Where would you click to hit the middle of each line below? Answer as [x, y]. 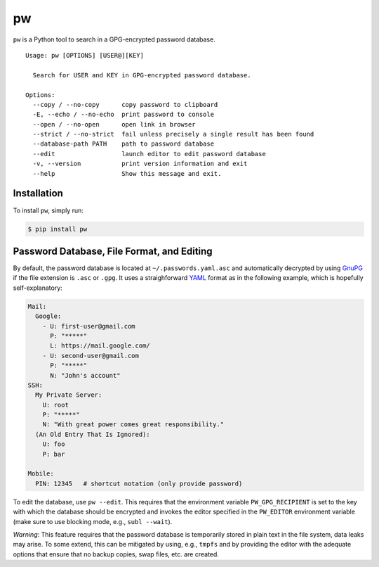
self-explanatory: [38, 288]
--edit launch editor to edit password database [149, 154]
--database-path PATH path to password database [123, 144]
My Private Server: [69, 395]
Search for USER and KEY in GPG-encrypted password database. [142, 75]
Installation [38, 193]
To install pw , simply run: [48, 210]
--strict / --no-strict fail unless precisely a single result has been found [173, 134]
